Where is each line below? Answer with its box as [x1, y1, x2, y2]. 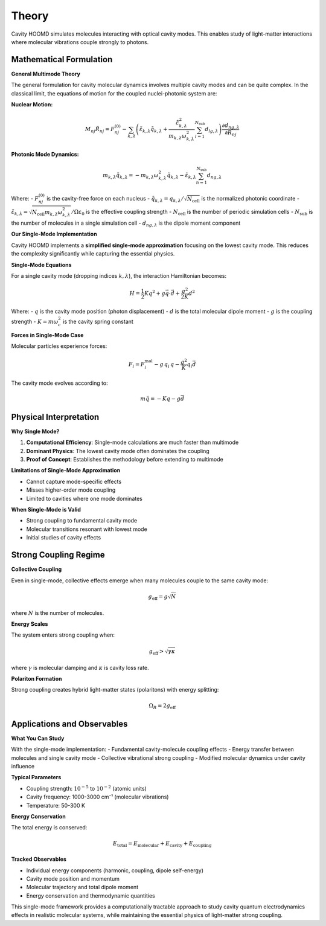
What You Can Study [11, 735, 65, 742]
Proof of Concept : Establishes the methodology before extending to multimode [26, 456, 223, 463]
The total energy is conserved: [11, 824, 88, 831]
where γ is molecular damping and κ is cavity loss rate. [11, 664, 149, 671]
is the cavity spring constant [62, 318, 134, 325]
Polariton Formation [11, 675, 62, 683]
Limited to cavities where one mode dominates [26, 495, 143, 502]
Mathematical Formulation [11, 54, 113, 65]
